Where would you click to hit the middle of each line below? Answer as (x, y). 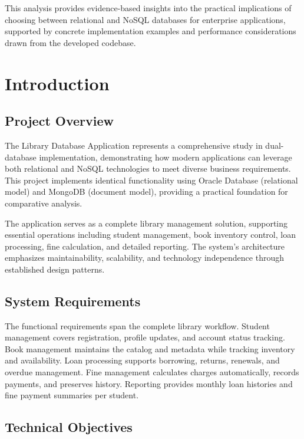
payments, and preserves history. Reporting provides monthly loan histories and (149, 383)
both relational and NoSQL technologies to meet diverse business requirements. (148, 168)
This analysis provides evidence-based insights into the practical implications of (148, 8)
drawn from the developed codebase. (70, 42)
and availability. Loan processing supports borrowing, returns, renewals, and (142, 360)
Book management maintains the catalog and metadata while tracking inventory (150, 348)
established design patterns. (55, 269)
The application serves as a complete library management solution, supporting (146, 223)
